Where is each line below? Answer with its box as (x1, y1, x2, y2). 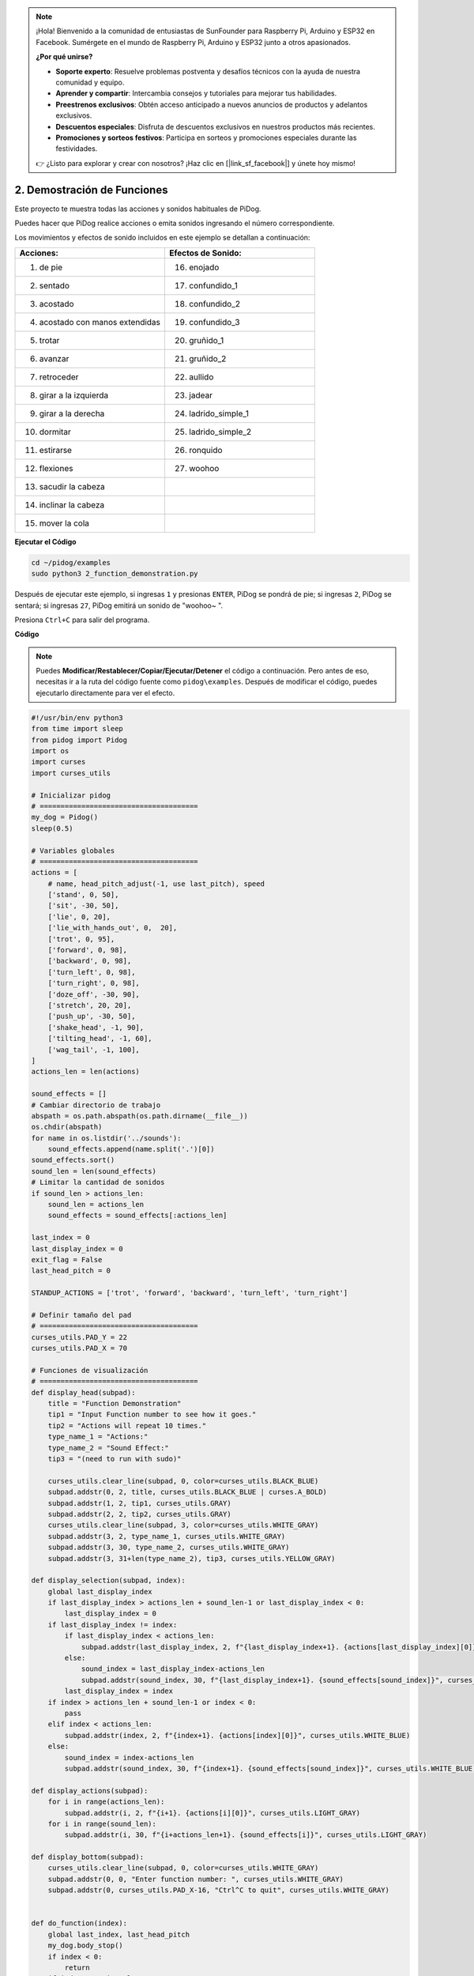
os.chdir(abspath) (31, 1122, 103, 1132)
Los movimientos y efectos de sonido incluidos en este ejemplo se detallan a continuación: (14, 233, 310, 243)
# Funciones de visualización (31, 1366, 149, 1375)
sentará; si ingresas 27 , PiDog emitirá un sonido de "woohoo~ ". (14, 601, 224, 610)
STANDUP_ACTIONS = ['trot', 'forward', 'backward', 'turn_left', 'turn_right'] (31, 1288, 348, 1298)
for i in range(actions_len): (47, 1797, 165, 1806)
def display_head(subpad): (31, 1388, 136, 1397)
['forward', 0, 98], (47, 945, 128, 955)
